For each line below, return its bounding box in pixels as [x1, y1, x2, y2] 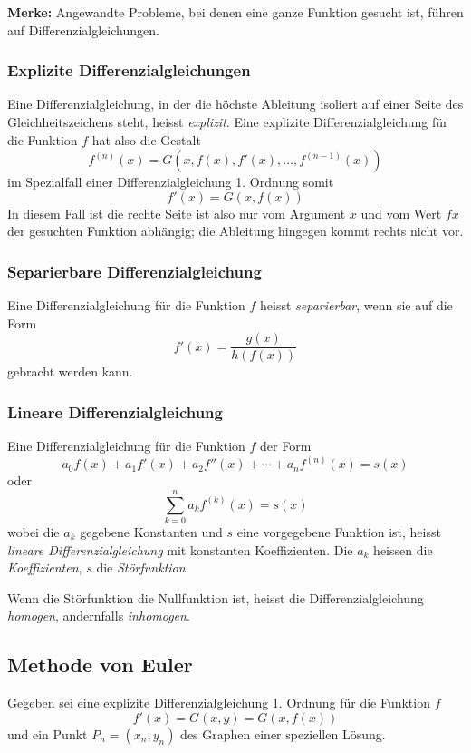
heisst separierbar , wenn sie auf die [260, 296, 453, 315]
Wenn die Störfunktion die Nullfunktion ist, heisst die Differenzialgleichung [7, 588, 424, 607]
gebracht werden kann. [7, 362, 133, 381]
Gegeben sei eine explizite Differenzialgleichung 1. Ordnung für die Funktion [7, 693, 430, 712]
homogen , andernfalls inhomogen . [7, 606, 190, 625]
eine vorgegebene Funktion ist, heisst [236, 523, 441, 541]
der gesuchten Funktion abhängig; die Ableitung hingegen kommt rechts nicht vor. [7, 221, 464, 240]
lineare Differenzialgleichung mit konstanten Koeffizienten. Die [7, 540, 353, 559]
